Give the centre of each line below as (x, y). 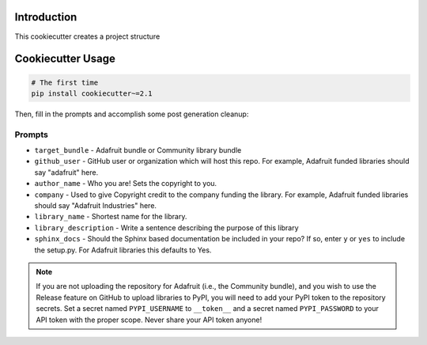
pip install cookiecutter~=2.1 (92, 93)
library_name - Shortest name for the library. (111, 217)
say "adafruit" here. (66, 172)
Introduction (46, 17)
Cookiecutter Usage (65, 59)
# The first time (65, 82)
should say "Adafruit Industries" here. (96, 205)
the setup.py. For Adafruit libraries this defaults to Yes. (123, 250)
